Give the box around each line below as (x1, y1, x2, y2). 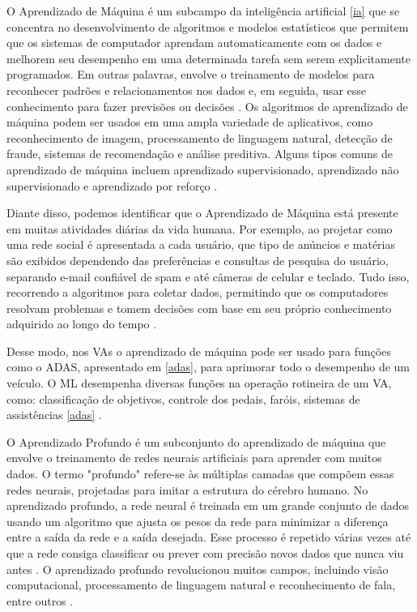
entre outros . (6, 592, 74, 609)
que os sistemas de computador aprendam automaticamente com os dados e (6, 34, 382, 51)
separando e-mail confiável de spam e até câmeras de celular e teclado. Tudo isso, (6, 267, 410, 285)
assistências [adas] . (6, 406, 102, 423)
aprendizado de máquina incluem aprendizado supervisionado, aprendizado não (6, 160, 399, 178)
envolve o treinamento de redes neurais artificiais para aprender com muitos (6, 449, 382, 466)
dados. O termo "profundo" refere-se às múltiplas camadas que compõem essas (6, 465, 394, 482)
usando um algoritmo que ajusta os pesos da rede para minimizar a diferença (6, 512, 389, 529)
